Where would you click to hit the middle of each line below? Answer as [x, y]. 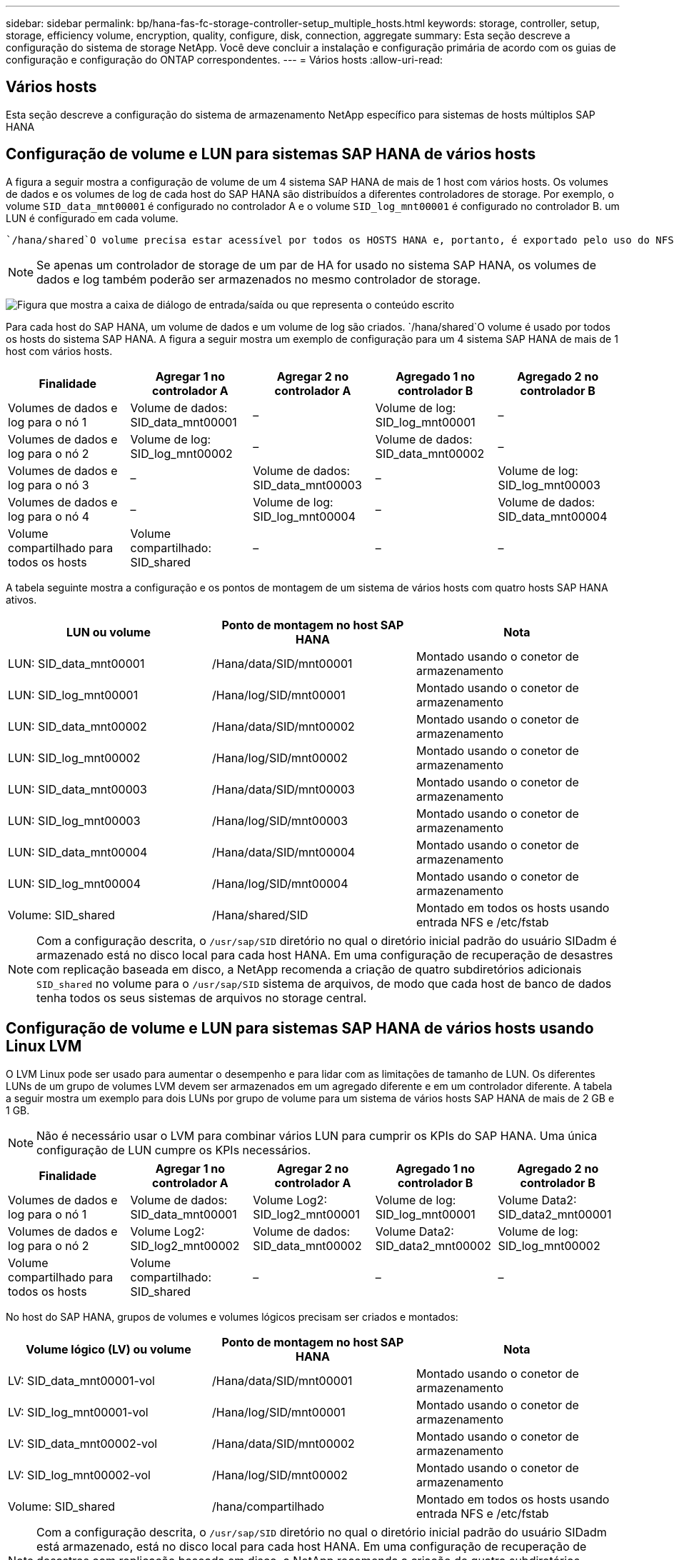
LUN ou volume [109, 632]
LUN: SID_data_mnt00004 [78, 852]
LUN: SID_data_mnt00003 [77, 789]
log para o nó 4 [49, 516]
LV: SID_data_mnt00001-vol [81, 1380]
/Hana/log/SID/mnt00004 [280, 883]
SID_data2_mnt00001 [555, 1214]
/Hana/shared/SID [260, 915]
